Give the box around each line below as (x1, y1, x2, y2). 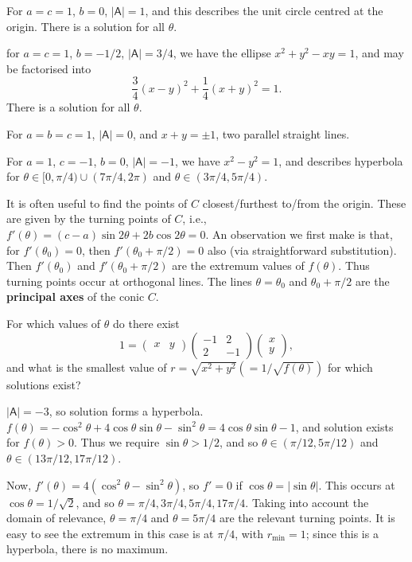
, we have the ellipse (173, 45, 271, 61)
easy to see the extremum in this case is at (6, 525, 214, 541)
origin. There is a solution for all (6, 18, 165, 34)
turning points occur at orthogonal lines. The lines (6, 272, 252, 289)
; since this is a (305, 525, 379, 541)
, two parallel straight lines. (216, 126, 350, 142)
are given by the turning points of (6, 210, 171, 227)
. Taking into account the (245, 494, 369, 510)
